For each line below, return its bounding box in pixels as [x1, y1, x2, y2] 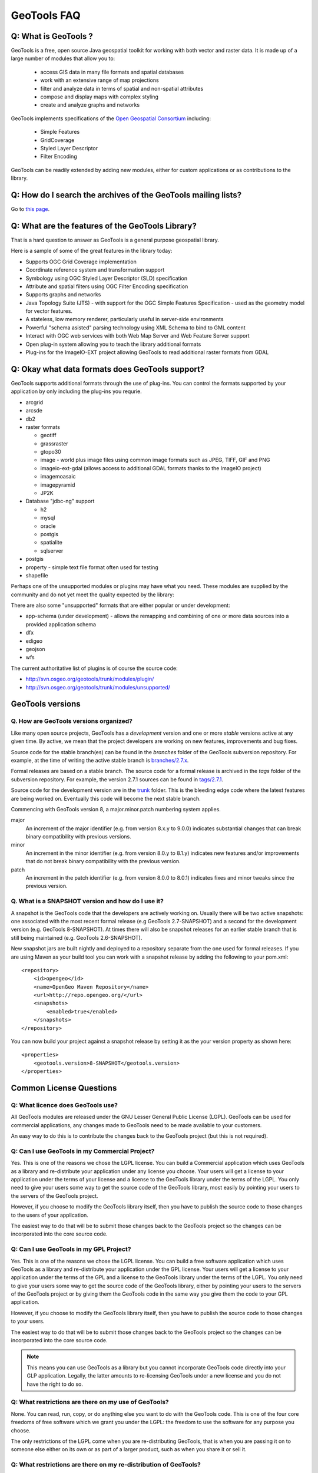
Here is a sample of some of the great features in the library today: [11, 247, 173, 255]
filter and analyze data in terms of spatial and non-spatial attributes [40, 85, 204, 92]
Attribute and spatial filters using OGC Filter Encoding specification [25, 283, 188, 290]
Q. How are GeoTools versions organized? [11, 717, 132, 725]
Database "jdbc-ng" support [25, 498, 95, 505]
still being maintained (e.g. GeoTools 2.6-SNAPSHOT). [11, 934, 143, 941]
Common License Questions [11, 1083, 117, 1093]
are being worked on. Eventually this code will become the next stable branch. [11, 795, 201, 802]
